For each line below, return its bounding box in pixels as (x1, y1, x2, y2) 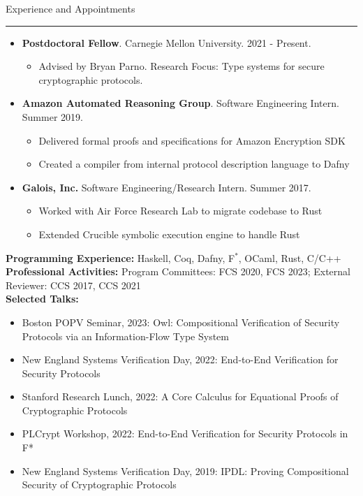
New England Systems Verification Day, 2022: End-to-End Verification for (22, 352, 339, 367)
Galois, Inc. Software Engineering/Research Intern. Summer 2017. (22, 180, 311, 194)
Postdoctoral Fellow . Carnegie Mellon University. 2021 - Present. (22, 35, 311, 50)
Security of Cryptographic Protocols (22, 477, 177, 492)
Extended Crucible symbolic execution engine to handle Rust (38, 226, 300, 241)
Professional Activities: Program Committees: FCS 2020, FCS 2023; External (6, 264, 350, 279)
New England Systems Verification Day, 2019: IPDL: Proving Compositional (22, 463, 349, 478)
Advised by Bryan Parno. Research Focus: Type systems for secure (38, 59, 325, 73)
